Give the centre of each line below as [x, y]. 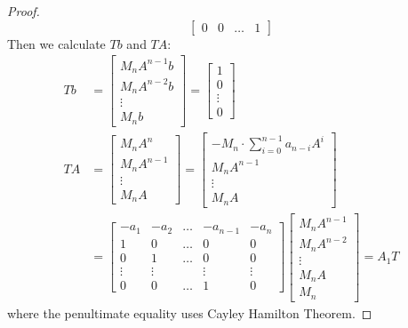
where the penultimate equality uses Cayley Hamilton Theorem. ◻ [190, 312]
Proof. [24, 11]
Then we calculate [56, 43]
